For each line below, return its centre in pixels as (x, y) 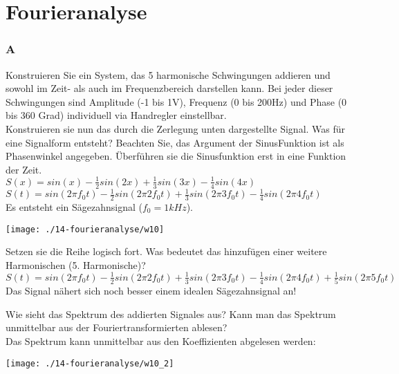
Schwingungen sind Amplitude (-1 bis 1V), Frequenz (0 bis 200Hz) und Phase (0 (176, 101)
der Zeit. (24, 169)
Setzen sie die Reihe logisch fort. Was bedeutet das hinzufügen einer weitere (166, 251)
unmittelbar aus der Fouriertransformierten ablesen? (117, 327)
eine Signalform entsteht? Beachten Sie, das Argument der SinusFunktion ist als (175, 142)
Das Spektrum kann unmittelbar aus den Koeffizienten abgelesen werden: (161, 341)
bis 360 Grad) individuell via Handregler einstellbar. (116, 115)
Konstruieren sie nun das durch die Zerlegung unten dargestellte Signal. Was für (176, 128)
